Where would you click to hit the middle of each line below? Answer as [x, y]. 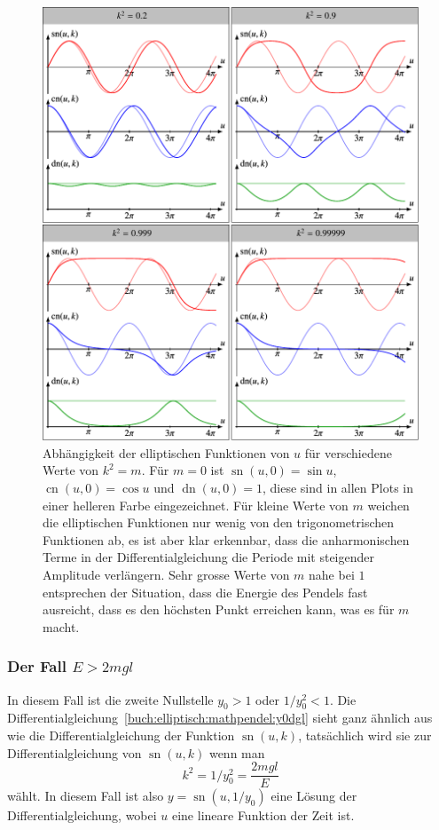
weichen [388, 505]
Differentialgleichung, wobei [82, 815]
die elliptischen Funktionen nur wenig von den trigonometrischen [219, 522]
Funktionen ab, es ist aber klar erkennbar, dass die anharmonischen [226, 539]
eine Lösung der [314, 796]
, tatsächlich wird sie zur [365, 735]
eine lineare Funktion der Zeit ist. [263, 815]
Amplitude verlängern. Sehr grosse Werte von [166, 574]
